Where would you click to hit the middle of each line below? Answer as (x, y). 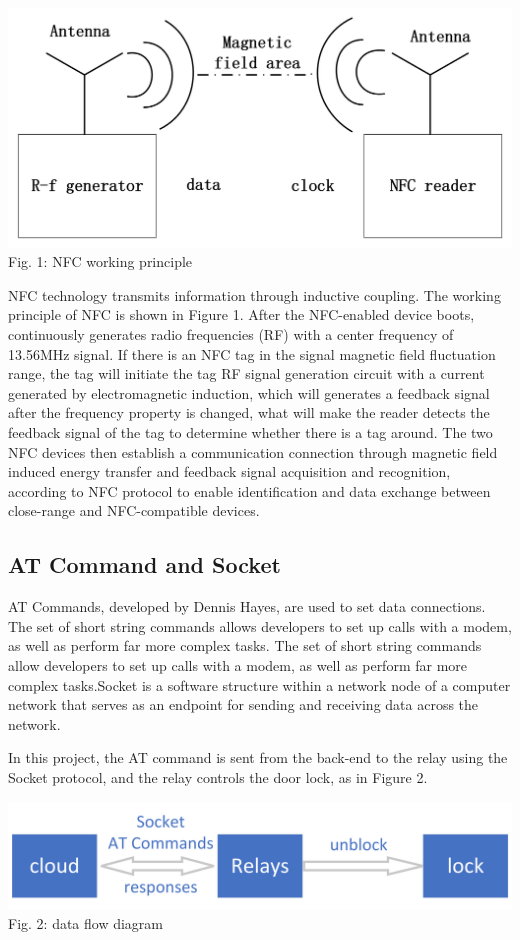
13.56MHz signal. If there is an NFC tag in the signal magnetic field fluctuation (252, 353)
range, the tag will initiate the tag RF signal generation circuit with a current (246, 373)
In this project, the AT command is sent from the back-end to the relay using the (258, 757)
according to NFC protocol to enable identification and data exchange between (249, 490)
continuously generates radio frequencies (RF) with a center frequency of (231, 334)
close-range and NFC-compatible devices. (134, 510)
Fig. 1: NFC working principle (100, 261)
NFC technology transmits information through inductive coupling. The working (254, 294)
